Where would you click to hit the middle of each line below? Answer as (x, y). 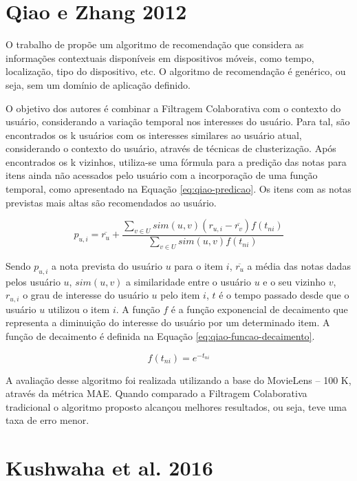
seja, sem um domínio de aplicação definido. (98, 84)
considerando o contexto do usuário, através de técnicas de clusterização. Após (171, 148)
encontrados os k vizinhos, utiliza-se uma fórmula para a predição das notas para (176, 161)
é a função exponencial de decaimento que (259, 309)
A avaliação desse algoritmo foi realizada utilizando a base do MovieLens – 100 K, (178, 380)
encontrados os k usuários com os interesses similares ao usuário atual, (154, 135)
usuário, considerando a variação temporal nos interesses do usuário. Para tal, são (178, 121)
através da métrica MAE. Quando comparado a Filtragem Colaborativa (156, 393)
